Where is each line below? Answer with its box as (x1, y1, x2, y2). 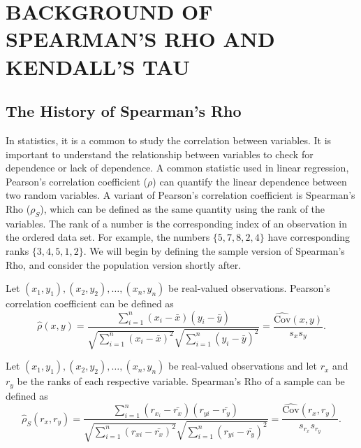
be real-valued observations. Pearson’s (168, 281, 330, 295)
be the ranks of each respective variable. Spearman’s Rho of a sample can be (17, 374, 345, 388)
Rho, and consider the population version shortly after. (6, 257, 242, 272)
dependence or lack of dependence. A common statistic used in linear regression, (6, 160, 349, 175)
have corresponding (267, 230, 351, 244)
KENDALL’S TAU (6, 52, 190, 80)
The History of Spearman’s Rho (6, 100, 242, 122)
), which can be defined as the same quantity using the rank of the (40, 201, 325, 216)
